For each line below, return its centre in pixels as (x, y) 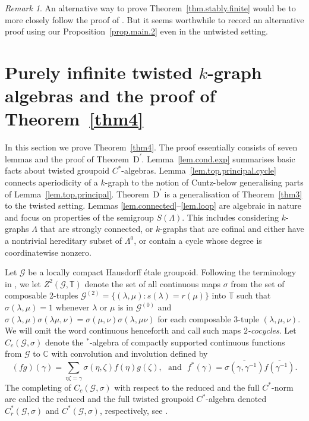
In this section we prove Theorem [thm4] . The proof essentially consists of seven (151, 147)
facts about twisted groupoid (57, 170)
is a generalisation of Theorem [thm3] (233, 194)
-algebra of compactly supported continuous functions (187, 342)
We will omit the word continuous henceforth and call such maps (123, 330)
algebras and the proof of (110, 95)
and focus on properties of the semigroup (79, 217)
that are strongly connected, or (97, 229)
